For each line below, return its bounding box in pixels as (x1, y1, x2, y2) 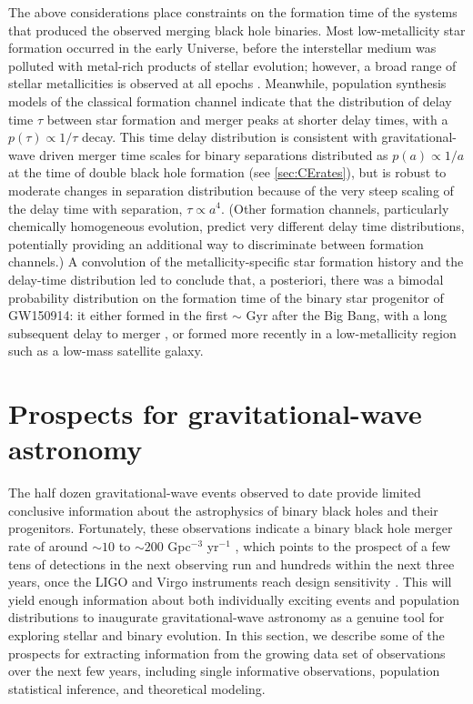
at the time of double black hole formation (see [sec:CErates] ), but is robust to (8, 163, 447, 182)
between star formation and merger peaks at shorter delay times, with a (46, 109, 448, 128)
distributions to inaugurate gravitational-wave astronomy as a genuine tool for (8, 608, 445, 627)
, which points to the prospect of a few (235, 536, 451, 555)
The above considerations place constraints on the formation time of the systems (8, 3, 458, 21)
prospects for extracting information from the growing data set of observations (8, 643, 446, 662)
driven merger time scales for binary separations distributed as (39, 145, 388, 164)
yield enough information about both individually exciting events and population (8, 589, 460, 608)
